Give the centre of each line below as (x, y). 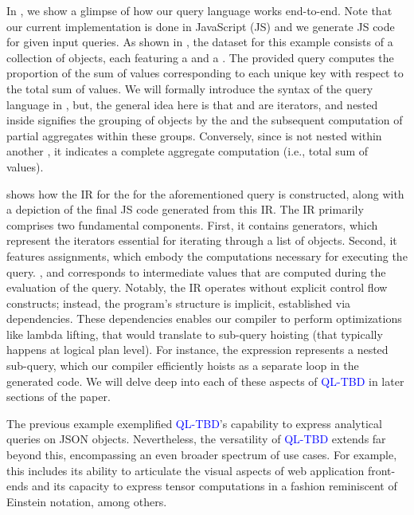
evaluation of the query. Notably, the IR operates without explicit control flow (197, 287)
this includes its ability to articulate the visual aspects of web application (186, 470)
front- (381, 470)
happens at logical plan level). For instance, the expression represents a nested (197, 350)
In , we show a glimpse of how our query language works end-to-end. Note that (199, 10)
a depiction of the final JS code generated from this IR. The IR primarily (185, 209)
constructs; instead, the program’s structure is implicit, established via (179, 303)
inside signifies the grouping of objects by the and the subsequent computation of (205, 120)
